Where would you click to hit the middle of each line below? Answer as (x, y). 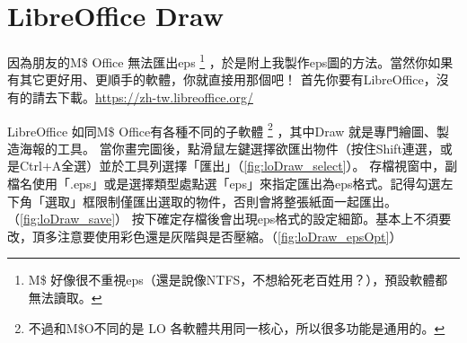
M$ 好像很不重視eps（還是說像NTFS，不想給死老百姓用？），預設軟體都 (238, 280)
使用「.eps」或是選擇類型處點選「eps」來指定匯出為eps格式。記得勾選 (236, 183)
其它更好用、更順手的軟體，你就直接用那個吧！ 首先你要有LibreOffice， (228, 79)
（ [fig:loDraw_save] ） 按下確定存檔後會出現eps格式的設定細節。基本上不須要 (229, 219)
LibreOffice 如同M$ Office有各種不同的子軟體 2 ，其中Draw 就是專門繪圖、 (222, 129)
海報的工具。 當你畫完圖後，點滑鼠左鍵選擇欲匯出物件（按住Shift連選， (229, 148)
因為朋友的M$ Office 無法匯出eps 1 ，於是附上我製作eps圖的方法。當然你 (218, 61)
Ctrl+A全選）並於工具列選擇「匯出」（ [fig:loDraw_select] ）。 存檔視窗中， (232, 166)
